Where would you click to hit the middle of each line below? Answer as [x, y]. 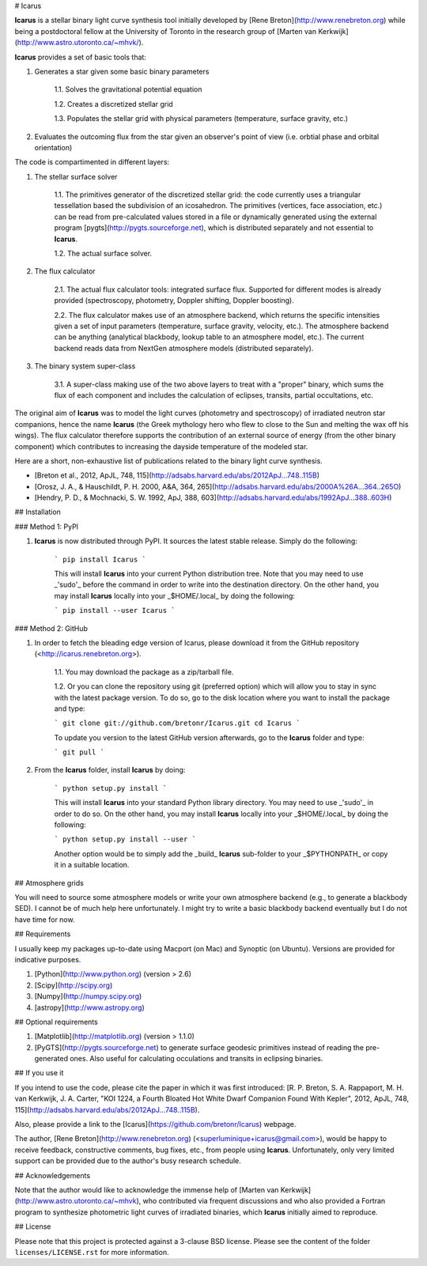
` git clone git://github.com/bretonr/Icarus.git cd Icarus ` [177, 723]
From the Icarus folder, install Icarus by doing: [110, 770]
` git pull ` [79, 752]
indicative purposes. [48, 959]
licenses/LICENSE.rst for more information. [92, 1252]
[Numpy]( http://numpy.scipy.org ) [88, 996]
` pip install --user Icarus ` [115, 610]
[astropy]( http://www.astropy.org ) [90, 1007]
